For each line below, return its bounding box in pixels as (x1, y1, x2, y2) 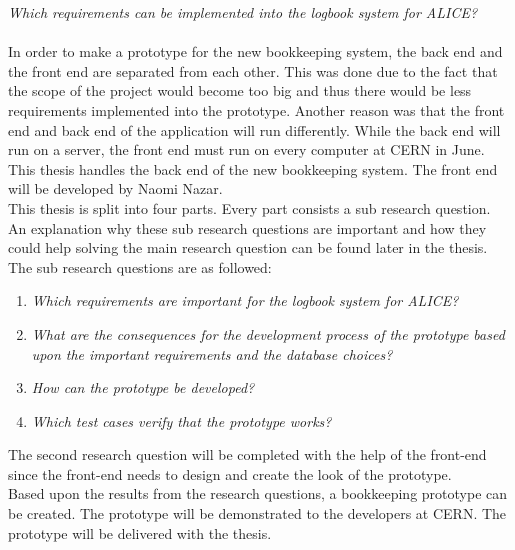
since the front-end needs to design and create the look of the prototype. (8, 463, 452, 484)
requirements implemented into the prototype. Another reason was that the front (8, 99, 505, 120)
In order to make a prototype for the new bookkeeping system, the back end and (8, 41, 503, 62)
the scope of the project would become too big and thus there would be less (8, 80, 472, 101)
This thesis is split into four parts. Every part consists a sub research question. (8, 197, 491, 218)
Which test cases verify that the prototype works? (31, 410, 332, 431)
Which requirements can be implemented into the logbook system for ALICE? (8, 2, 478, 22)
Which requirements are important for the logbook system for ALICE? (31, 290, 459, 311)
